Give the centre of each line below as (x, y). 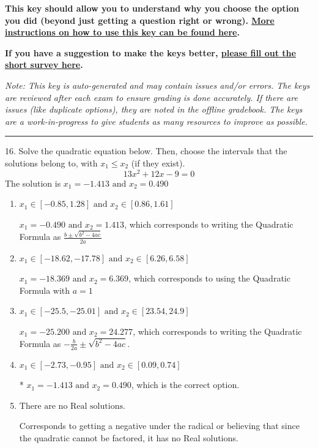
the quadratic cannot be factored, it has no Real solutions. (129, 438)
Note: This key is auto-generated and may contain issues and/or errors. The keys (157, 85)
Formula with (45, 290)
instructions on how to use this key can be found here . (122, 32)
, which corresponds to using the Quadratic (209, 278)
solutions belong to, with (51, 162)
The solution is (33, 183)
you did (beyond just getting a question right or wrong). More (140, 20)
